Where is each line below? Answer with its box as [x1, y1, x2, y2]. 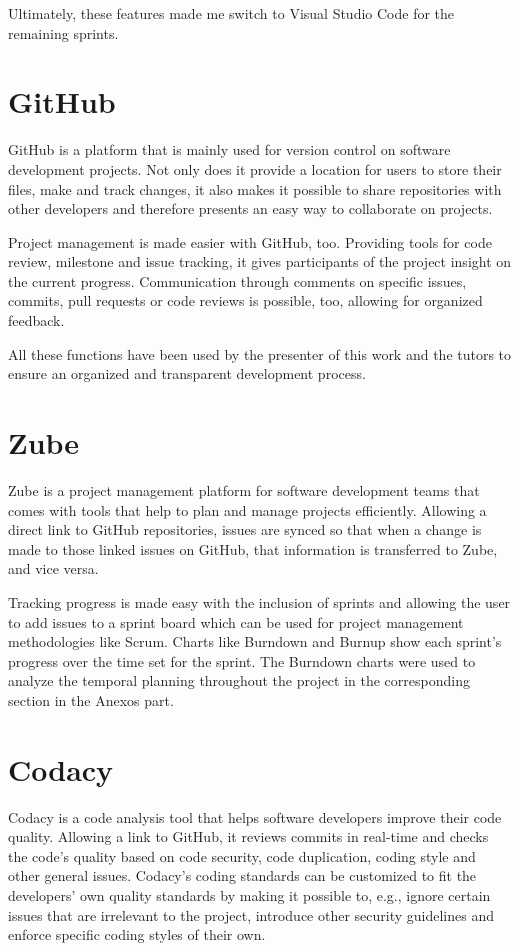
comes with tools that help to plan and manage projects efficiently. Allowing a [8, 499, 487, 520]
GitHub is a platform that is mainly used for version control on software [8, 139, 451, 160]
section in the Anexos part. [8, 689, 174, 710]
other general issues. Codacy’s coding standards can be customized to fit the [8, 865, 477, 886]
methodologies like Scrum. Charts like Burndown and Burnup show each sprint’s [8, 631, 502, 652]
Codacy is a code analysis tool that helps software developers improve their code [8, 806, 502, 827]
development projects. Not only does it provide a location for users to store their [8, 158, 502, 179]
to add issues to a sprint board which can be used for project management [8, 611, 464, 632]
